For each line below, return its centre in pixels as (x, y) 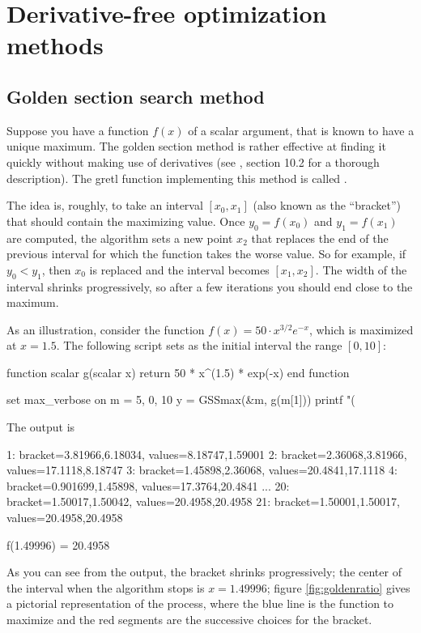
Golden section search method (136, 96)
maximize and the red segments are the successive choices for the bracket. (189, 620)
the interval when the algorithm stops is (106, 587)
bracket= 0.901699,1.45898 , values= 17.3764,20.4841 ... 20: (148, 485)
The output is (41, 427)
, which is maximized (361, 329)
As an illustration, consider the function (106, 329)
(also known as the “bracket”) (327, 205)
